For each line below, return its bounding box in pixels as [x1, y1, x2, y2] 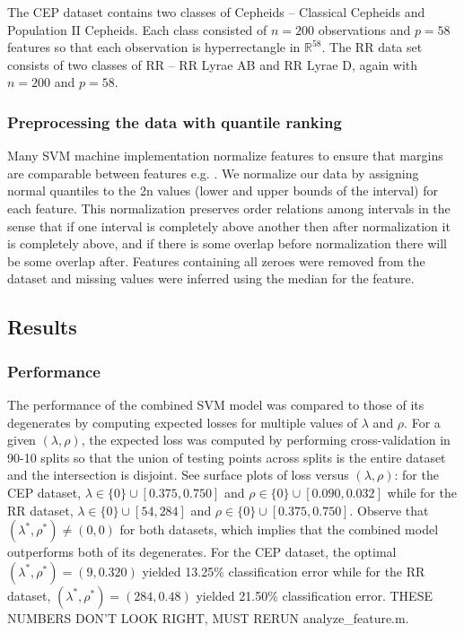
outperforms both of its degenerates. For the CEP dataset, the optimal [7, 542, 397, 561]
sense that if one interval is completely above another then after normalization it [7, 216, 451, 235]
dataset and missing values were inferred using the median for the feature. [7, 269, 415, 288]
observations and [318, 20, 411, 39]
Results [7, 313, 77, 341]
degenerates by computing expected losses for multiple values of [7, 412, 358, 431]
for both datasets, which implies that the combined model [119, 520, 439, 539]
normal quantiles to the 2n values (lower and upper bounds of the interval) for [7, 181, 438, 200]
